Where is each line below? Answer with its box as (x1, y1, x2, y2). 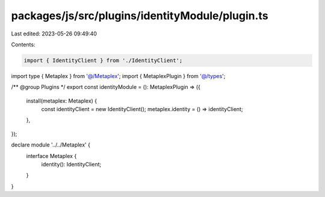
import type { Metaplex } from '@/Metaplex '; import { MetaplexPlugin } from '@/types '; (11, 72, 226, 79)
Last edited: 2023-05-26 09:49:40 (11, 30, 97, 37)
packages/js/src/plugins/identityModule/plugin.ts (11, 9, 268, 22)
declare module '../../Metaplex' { (11, 141, 90, 148)
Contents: (11, 41, 36, 48)
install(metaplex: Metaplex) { (26, 97, 97, 105)
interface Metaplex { (26, 152, 77, 159)
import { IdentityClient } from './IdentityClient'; (23, 57, 183, 64)
